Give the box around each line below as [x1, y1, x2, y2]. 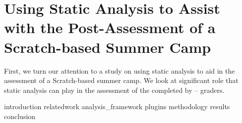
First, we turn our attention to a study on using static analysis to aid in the [4, 65, 235, 76]
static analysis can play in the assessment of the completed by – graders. [4, 84, 225, 95]
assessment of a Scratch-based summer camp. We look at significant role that [4, 75, 239, 85]
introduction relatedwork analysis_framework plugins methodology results [4, 101, 230, 112]
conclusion [4, 111, 36, 121]
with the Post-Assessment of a [4, 17, 216, 38]
